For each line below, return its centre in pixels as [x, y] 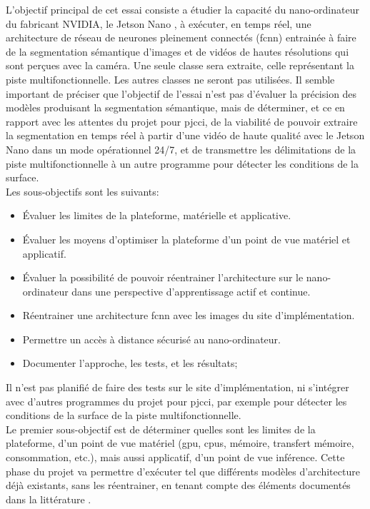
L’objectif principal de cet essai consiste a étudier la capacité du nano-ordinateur [182, 9]
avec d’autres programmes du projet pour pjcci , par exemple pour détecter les [176, 401]
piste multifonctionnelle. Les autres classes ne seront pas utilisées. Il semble [170, 79]
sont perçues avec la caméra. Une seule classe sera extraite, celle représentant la [180, 65]
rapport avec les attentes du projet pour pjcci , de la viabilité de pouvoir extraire [182, 121]
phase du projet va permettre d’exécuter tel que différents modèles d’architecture [183, 471]
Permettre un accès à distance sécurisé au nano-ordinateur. [151, 339]
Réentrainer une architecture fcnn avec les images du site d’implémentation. [189, 315]
